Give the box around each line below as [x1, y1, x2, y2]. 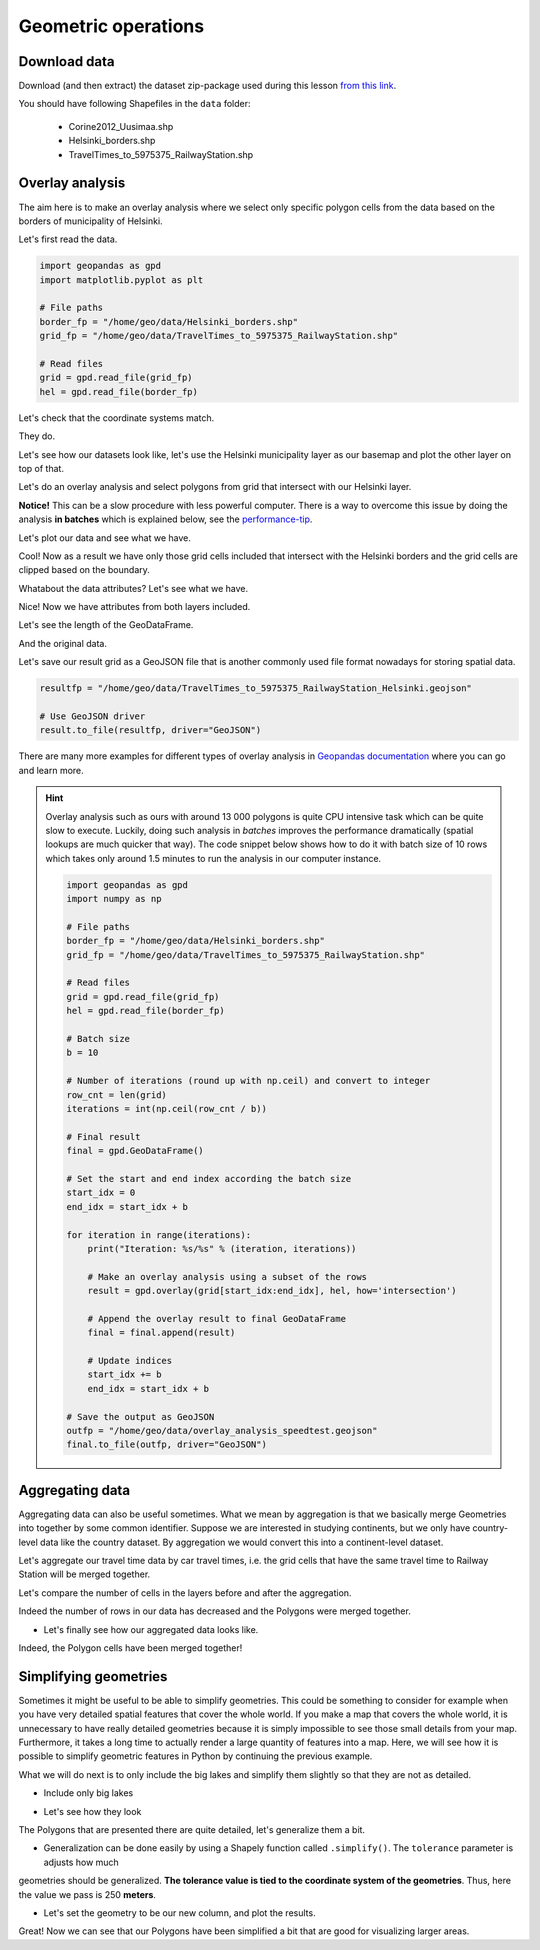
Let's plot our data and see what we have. [18, 531, 192, 544]
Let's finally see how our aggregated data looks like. [43, 1623, 259, 1635]
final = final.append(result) [87, 1327, 236, 1339]
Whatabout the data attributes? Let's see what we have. [18, 582, 249, 594]
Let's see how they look [43, 1805, 142, 1817]
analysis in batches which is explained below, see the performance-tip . [18, 513, 313, 525]
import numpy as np [66, 893, 162, 905]
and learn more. [18, 764, 84, 776]
